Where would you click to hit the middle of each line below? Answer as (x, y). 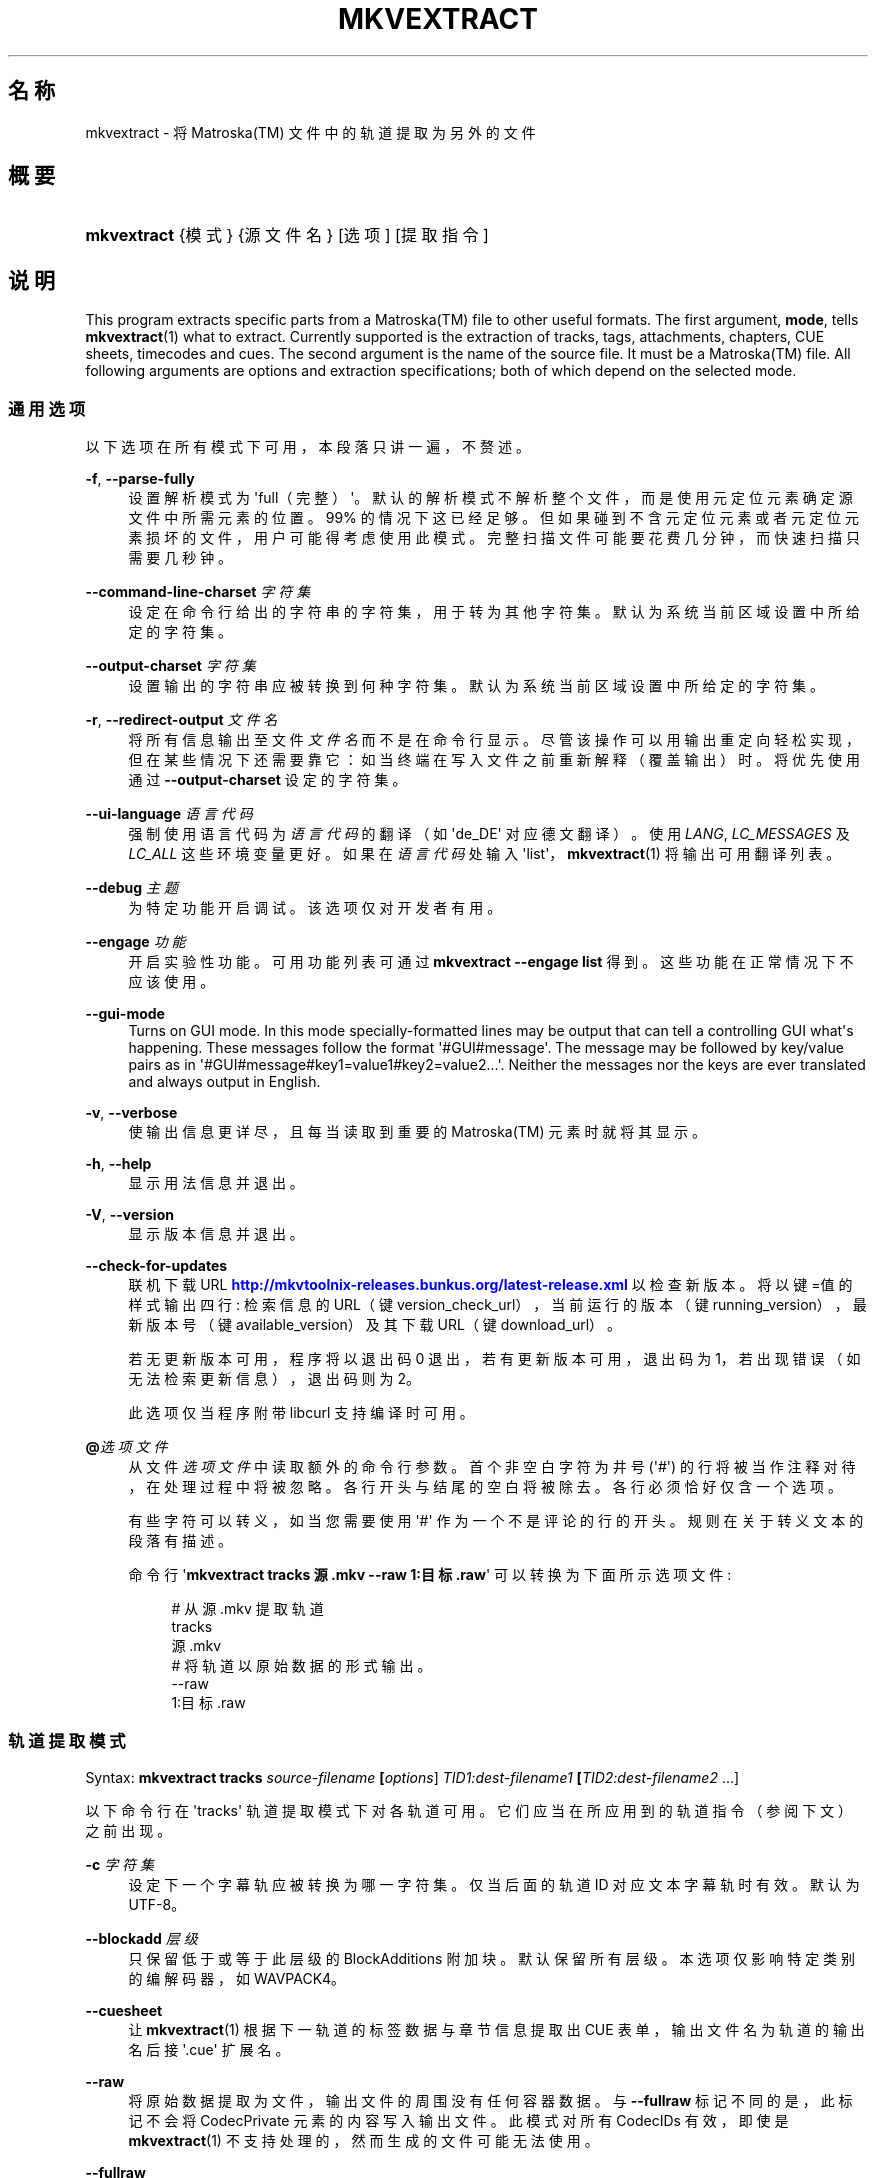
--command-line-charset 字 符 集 (198, 592)
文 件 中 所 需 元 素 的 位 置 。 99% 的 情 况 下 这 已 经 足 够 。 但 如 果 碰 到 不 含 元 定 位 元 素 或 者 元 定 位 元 (494, 518)
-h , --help (118, 1164)
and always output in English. (224, 1082)
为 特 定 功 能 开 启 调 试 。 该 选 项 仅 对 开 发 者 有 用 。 (315, 908)
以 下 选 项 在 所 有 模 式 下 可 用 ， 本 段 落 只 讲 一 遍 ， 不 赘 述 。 (307, 447)
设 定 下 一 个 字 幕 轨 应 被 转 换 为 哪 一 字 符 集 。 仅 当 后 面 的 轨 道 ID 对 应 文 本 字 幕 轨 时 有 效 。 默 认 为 (494, 1884)
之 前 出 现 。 (128, 1830)
